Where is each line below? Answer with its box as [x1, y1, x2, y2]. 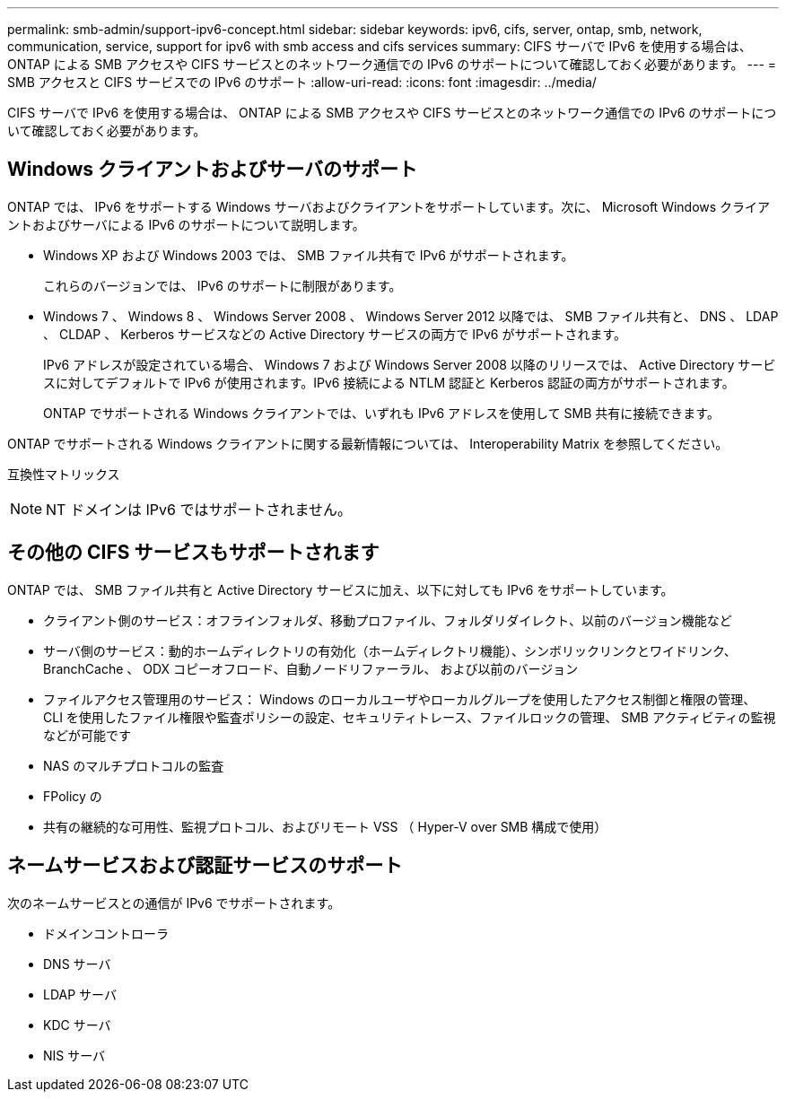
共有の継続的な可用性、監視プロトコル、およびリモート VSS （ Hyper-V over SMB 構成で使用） [43, 818, 607, 834]
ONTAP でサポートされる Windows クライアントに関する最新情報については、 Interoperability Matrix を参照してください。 [7, 435, 729, 451]
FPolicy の [43, 788, 102, 804]
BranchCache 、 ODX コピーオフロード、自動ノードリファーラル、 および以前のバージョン [43, 660, 579, 676]
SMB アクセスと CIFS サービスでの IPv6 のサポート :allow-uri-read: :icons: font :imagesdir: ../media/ [7, 74, 597, 90]
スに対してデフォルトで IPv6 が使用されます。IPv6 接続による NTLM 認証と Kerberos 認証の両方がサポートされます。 [43, 374, 735, 390]
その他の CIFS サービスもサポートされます [7, 541, 380, 564]
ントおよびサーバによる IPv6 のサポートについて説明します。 [7, 216, 365, 232]
